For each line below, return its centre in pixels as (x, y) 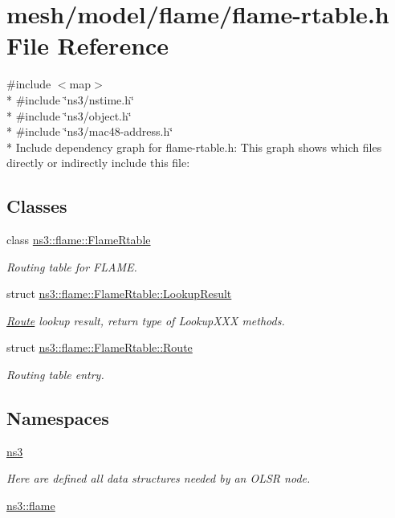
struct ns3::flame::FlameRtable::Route (100, 347)
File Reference (88, 45)
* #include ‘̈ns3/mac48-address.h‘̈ (90, 131)
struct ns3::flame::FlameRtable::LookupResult (119, 294)
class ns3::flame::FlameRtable (79, 240)
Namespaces (58, 418)
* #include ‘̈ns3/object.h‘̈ (69, 115)
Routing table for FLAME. (72, 266)
